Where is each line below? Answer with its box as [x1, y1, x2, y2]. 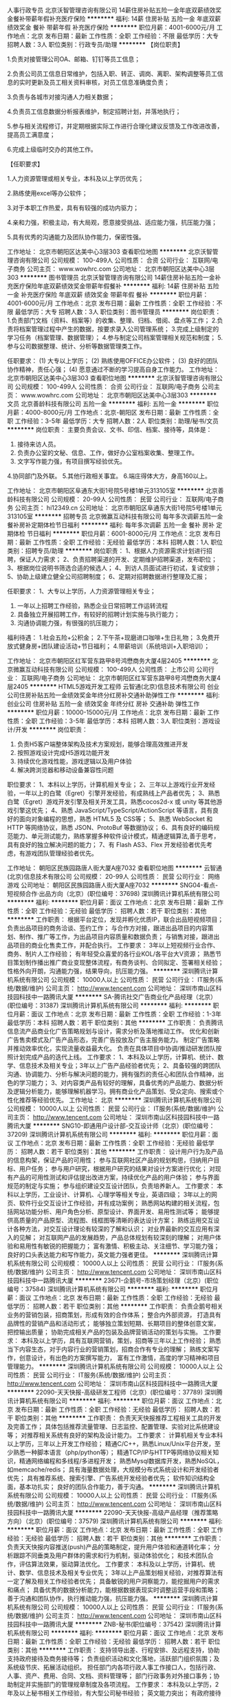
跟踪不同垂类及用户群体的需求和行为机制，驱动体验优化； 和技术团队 [12, 1551, 208, 1559]
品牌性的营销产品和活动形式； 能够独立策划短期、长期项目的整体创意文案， [7, 1320, 220, 1327]
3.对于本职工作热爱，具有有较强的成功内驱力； [7, 204, 140, 212]
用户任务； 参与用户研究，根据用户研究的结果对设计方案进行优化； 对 [19, 1165, 215, 1172]
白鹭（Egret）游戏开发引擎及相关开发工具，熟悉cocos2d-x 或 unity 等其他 [7, 798, 217, 806]
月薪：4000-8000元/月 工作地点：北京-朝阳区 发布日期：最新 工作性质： [7, 408, 213, 416]
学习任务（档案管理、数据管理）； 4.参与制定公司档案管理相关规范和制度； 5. [7, 333, 223, 342]
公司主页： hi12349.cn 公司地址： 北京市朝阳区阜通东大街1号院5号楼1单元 [14, 504, 222, 512]
